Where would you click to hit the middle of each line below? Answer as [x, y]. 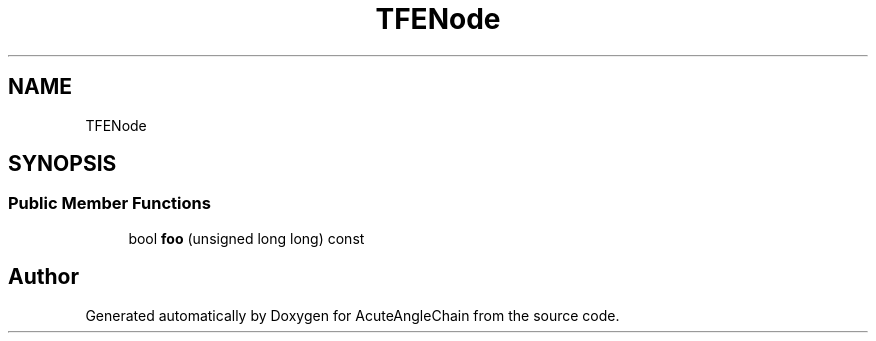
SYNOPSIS [62, 164]
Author [43, 277]
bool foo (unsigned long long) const [246, 238]
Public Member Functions [109, 203]
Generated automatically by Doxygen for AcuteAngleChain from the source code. [352, 315]
